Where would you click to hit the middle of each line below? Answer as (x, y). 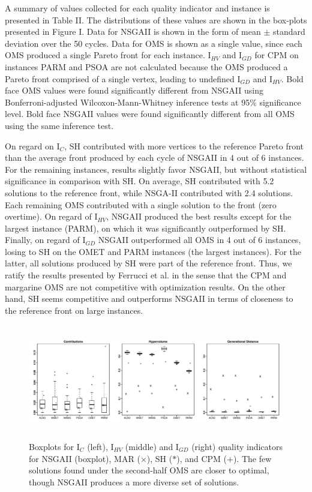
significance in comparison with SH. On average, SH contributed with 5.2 (139, 181)
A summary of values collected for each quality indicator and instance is (137, 8)
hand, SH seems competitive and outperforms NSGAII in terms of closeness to (149, 298)
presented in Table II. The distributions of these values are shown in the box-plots (156, 19)
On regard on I (32, 145)
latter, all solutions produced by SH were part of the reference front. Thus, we (148, 263)
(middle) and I (152, 446)
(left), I (100, 446)
